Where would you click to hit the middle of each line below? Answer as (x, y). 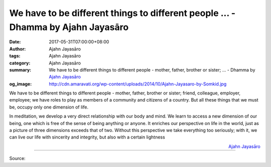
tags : (15, 56)
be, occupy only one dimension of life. (49, 107)
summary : (20, 69)
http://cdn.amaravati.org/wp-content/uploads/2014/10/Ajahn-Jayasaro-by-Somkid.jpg (138, 84)
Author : (18, 49)
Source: (17, 158)
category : (20, 63)
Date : (15, 42)
